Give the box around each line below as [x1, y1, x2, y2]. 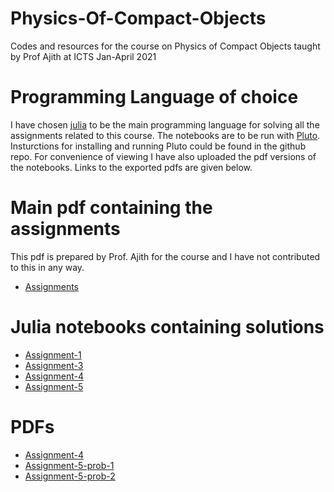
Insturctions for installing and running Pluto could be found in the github [10, 140, 307, 152]
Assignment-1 [24, 348, 82, 361]
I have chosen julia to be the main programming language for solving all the [10, 118, 320, 131]
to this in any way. [10, 261, 85, 273]
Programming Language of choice [10, 86, 299, 109]
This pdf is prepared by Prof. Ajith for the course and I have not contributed [10, 250, 321, 262]
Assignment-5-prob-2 [24, 470, 116, 482]
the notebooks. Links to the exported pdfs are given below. [10, 161, 253, 173]
